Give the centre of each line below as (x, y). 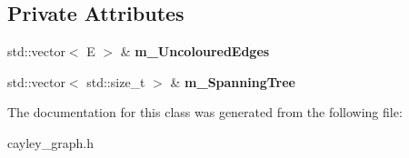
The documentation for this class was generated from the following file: (205, 112)
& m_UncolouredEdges (195, 51)
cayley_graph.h (50, 142)
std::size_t (116, 81)
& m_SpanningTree (233, 81)
